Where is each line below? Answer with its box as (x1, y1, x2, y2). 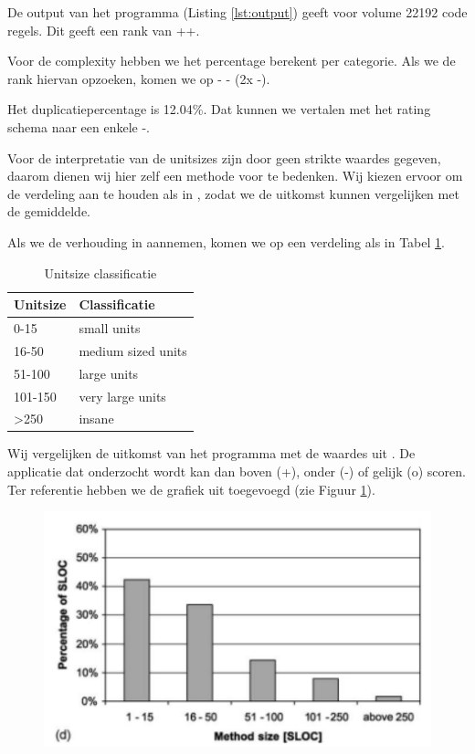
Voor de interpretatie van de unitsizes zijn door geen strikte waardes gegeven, (7, 148, 441, 167)
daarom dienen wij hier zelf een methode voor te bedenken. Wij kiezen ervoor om (7, 166, 463, 185)
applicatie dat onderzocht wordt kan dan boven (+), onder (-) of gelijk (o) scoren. (7, 462, 466, 481)
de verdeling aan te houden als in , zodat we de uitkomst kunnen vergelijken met (7, 183, 459, 203)
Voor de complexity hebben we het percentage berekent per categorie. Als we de (7, 51, 456, 70)
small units (79, 318, 141, 337)
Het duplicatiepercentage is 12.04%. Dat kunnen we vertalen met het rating (7, 99, 431, 119)
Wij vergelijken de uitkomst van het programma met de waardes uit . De (7, 444, 416, 463)
